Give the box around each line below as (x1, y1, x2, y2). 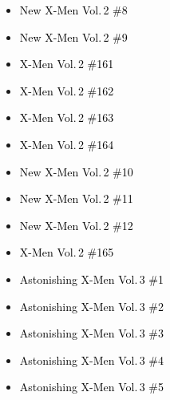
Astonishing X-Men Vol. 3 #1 (19, 270, 164, 287)
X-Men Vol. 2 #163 (19, 109, 114, 126)
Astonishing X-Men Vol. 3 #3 (19, 325, 164, 341)
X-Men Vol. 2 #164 (19, 135, 114, 152)
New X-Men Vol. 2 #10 (19, 163, 133, 180)
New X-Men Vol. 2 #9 (19, 28, 128, 45)
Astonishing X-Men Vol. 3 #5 (19, 378, 164, 395)
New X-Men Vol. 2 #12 (19, 216, 133, 233)
